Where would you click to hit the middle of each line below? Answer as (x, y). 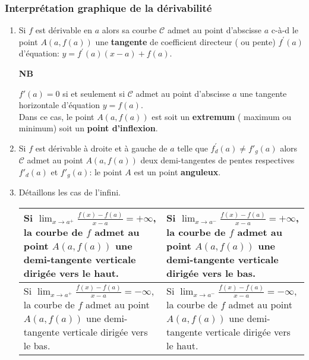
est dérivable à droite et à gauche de (101, 148)
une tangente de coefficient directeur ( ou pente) (185, 41)
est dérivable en (64, 30)
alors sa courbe (129, 30)
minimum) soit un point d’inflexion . (88, 128)
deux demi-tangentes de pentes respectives (217, 160)
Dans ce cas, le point (56, 116)
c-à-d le (285, 30)
